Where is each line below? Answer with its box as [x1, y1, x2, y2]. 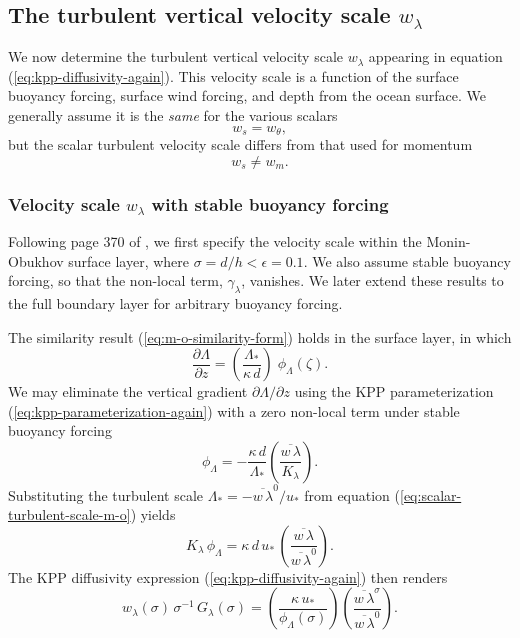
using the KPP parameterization [294, 381, 494, 402]
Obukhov [8, 250, 64, 271]
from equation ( [304, 484, 401, 505]
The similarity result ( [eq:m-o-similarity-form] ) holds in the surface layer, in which [8, 326, 512, 347]
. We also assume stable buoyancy [303, 250, 511, 271]
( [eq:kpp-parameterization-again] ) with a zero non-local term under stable [8, 400, 460, 421]
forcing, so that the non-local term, [8, 270, 223, 291]
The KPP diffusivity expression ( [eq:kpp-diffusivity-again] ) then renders [8, 566, 448, 587]
